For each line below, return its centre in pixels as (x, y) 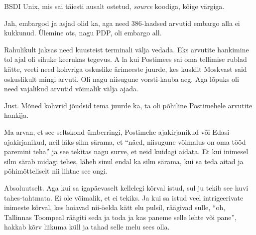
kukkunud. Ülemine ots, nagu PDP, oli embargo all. (83, 33)
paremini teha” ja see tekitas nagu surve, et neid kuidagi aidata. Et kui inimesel (126, 151)
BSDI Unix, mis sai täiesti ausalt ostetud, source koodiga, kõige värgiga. (114, 6)
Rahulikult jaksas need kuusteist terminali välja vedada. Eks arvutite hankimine (127, 49)
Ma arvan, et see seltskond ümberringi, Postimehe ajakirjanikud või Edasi (117, 131)
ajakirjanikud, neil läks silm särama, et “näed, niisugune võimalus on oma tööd (125, 141)
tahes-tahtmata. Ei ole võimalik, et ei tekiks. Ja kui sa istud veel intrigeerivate (124, 197)
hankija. (16, 115)
